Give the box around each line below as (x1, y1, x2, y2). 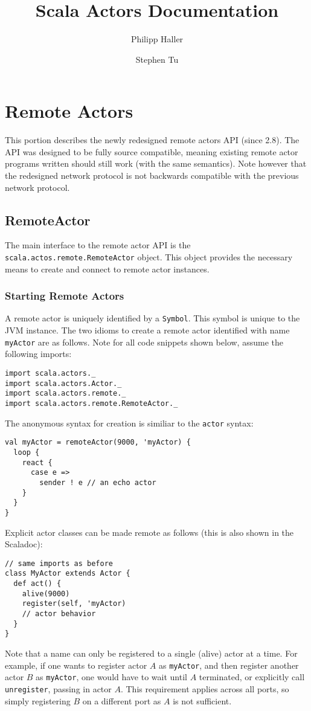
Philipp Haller (130, 33, 184, 45)
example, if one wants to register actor (5, 658, 147, 671)
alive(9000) (22, 589, 70, 598)
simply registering (5, 694, 71, 707)
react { (22, 458, 53, 467)
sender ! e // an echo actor (39, 478, 156, 487)
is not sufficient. (173, 694, 232, 707)
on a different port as (82, 694, 161, 707)
